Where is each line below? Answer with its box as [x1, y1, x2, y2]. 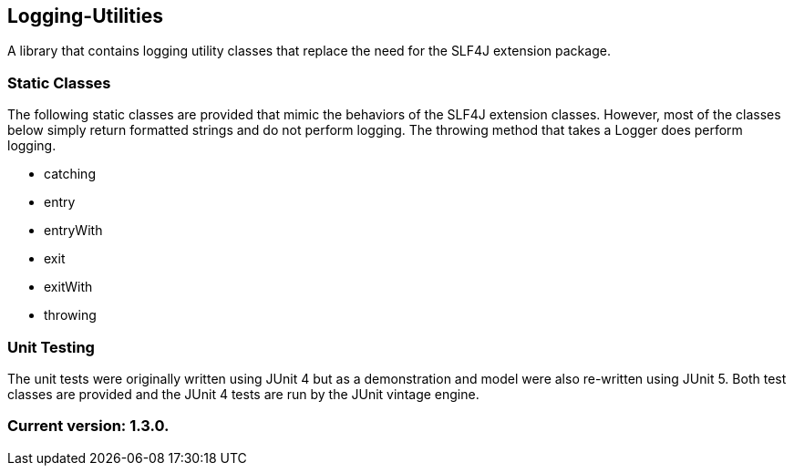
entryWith [44, 222, 103, 239]
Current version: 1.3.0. [7, 416, 170, 436]
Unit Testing [7, 337, 95, 356]
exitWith [44, 279, 93, 295]
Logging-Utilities [7, 5, 163, 27]
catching [44, 166, 96, 182]
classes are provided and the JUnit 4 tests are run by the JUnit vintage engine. [7, 386, 479, 402]
